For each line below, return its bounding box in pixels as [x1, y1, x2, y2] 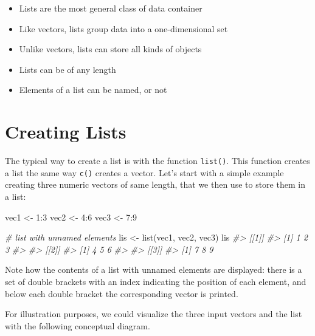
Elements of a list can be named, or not [19, 83, 167, 96]
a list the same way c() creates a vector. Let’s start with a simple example [5, 166, 284, 179]
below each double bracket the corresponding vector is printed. [5, 287, 238, 300]
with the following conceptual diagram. [5, 319, 150, 332]
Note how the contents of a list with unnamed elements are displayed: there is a [5, 263, 302, 276]
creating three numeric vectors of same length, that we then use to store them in [5, 178, 305, 191]
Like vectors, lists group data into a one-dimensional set [19, 22, 228, 35]
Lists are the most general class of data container [19, 2, 202, 14]
